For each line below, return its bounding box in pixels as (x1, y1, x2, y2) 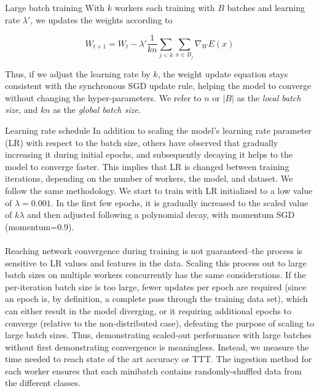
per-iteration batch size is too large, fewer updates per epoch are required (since (5, 280, 307, 293)
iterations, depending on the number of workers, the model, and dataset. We (5, 172, 293, 185)
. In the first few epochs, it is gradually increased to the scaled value (50, 196, 309, 209)
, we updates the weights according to (30, 13, 173, 26)
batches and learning (227, 1, 305, 14)
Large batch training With (5, 1, 105, 14)
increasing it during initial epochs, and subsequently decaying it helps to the (5, 148, 293, 161)
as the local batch (237, 91, 301, 104)
